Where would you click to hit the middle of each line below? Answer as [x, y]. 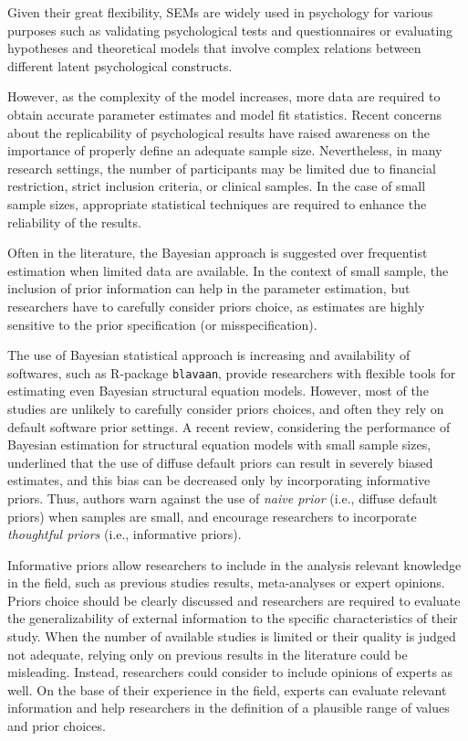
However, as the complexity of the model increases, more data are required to [224, 96]
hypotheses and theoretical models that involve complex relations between [214, 48]
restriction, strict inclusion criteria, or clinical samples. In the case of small [217, 186]
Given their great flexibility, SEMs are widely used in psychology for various [220, 12]
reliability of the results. [74, 222]
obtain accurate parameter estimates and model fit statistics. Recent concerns [224, 114]
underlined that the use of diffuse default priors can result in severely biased [220, 462]
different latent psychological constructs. [120, 65]
